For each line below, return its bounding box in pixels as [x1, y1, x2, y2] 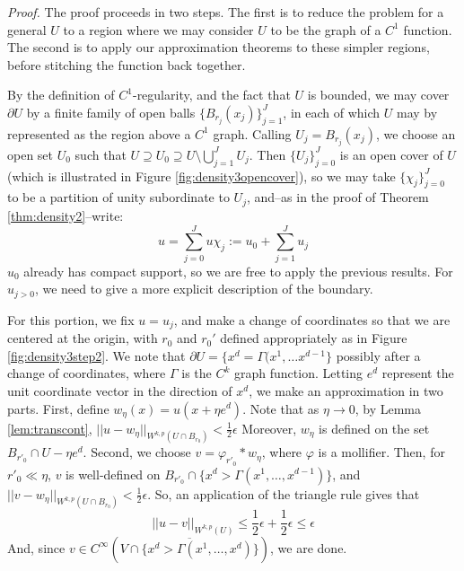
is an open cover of [339, 145, 443, 163]
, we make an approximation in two [249, 381, 443, 400]
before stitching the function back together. [7, 55, 246, 74]
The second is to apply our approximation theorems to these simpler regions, [7, 38, 430, 57]
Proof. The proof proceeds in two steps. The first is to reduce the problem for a [7, 3, 444, 21]
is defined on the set [319, 418, 430, 437]
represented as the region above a [7, 124, 191, 143]
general [7, 20, 47, 39]
